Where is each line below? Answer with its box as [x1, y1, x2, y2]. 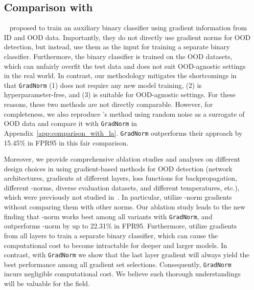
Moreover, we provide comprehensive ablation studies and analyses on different [4, 154, 240, 164]
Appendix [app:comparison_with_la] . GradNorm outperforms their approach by [4, 127, 243, 138]
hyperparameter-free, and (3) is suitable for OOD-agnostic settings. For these [4, 89, 236, 100]
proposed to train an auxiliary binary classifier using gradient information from [9, 22, 247, 33]
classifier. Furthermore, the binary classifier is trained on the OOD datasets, [4, 51, 232, 61]
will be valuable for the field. [4, 278, 90, 289]
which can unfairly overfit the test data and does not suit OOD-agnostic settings [4, 61, 246, 71]
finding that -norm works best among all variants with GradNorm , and [4, 211, 212, 221]
